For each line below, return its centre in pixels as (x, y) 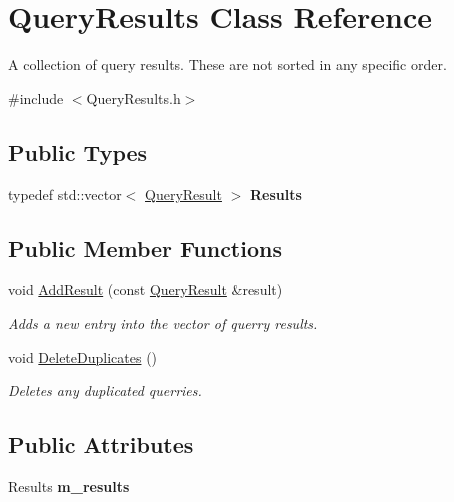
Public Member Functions (145, 247)
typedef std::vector (65, 193)
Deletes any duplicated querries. (105, 390)
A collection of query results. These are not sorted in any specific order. (227, 64)
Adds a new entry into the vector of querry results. (163, 322)
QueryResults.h (133, 97)
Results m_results (69, 485)
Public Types (78, 151)
